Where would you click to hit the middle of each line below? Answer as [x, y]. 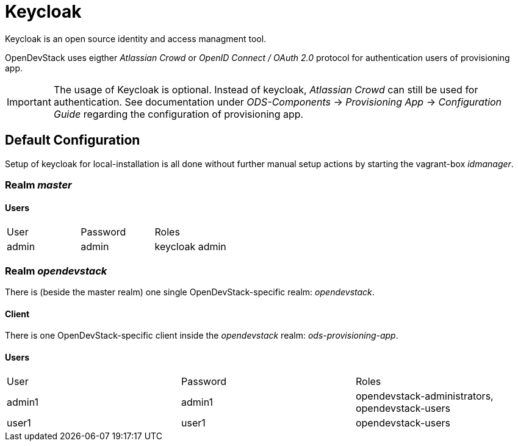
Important [29, 102]
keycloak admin [190, 247]
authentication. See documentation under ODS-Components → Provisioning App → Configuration [278, 102]
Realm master [38, 185]
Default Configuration [73, 140]
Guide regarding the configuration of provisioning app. [178, 114]
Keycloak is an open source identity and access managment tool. [136, 38]
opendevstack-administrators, [424, 396]
